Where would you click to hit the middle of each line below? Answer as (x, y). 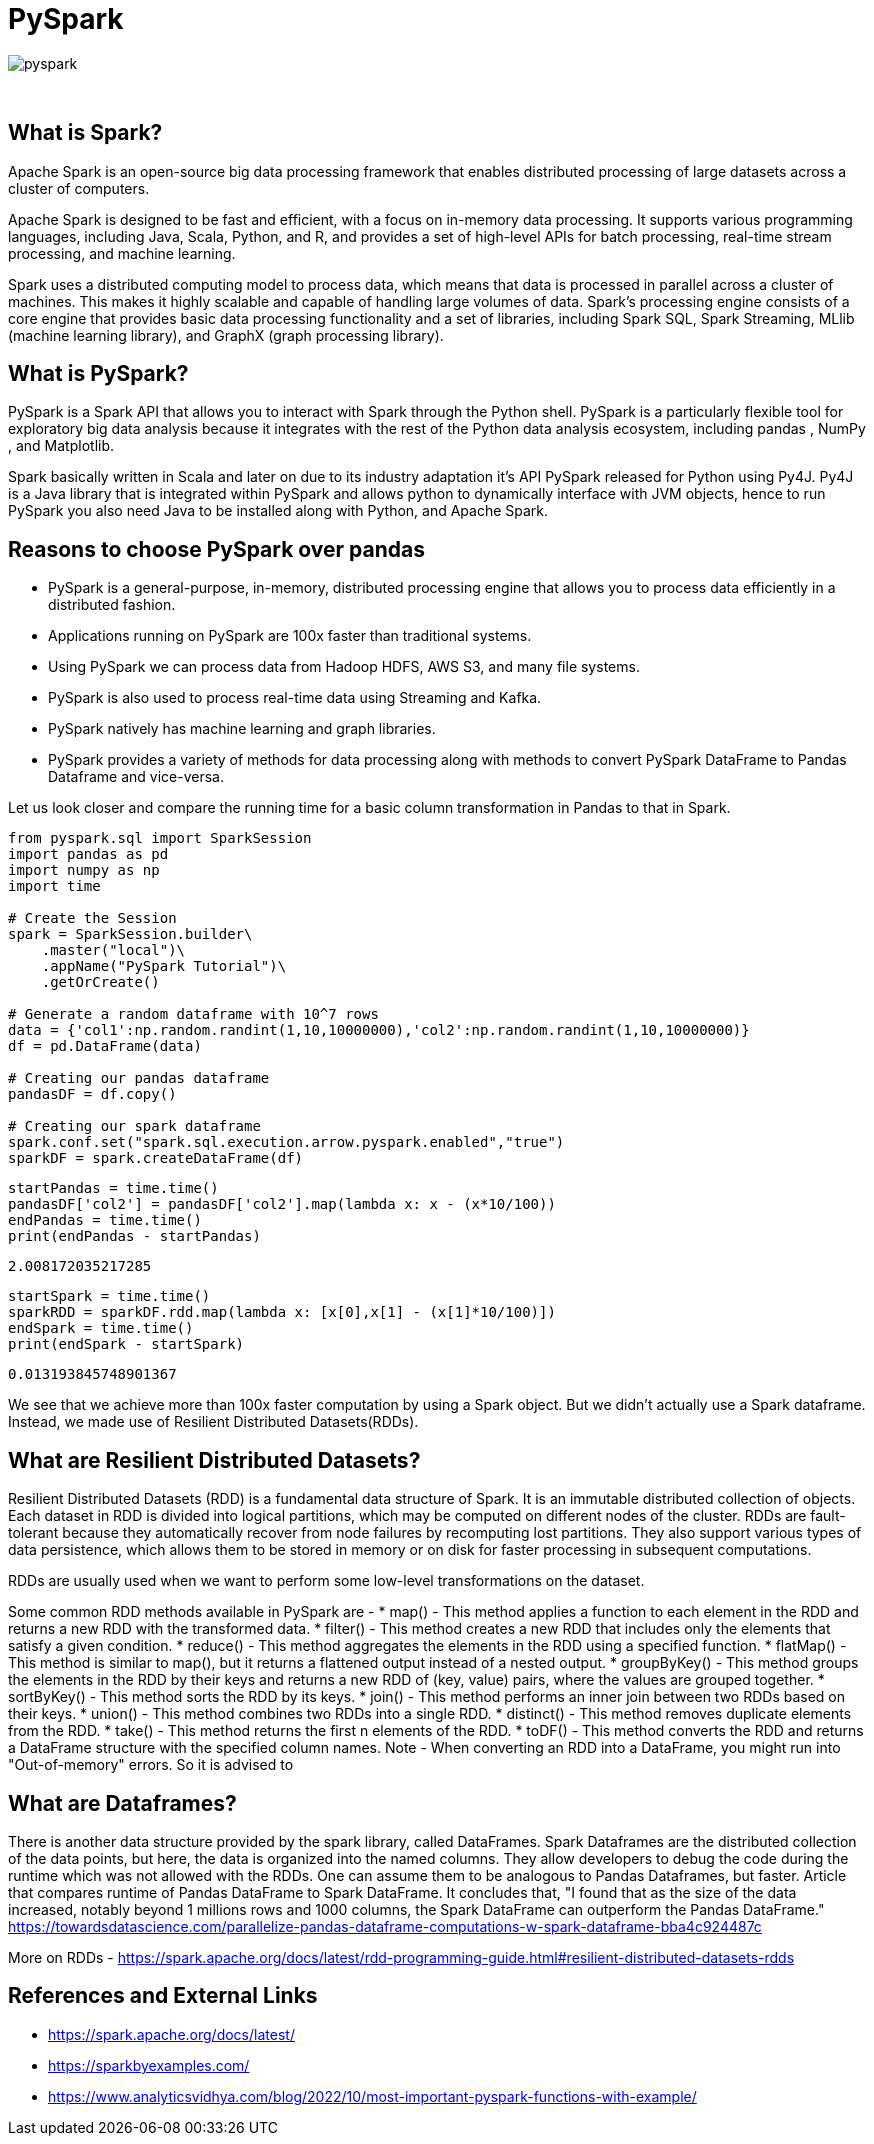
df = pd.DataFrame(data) (105, 1046)
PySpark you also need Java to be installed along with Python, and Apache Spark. (278, 511)
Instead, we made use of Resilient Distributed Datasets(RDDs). (213, 1422)
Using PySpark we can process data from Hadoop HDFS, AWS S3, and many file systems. (344, 667)
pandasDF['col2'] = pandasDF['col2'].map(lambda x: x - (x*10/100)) (282, 1204)
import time (54, 886)
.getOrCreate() (100, 982)
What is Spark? (85, 133)
